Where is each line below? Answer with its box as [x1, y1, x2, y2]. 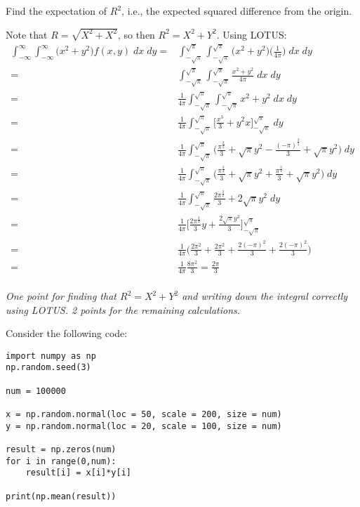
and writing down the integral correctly [182, 289, 348, 303]
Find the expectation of [6, 4, 107, 18]
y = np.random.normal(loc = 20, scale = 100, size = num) [6, 421, 282, 431]
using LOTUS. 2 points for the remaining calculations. [6, 302, 241, 317]
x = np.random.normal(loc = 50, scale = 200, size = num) [6, 409, 282, 420]
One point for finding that [6, 289, 116, 303]
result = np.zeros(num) [6, 445, 116, 455]
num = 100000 [6, 386, 66, 396]
